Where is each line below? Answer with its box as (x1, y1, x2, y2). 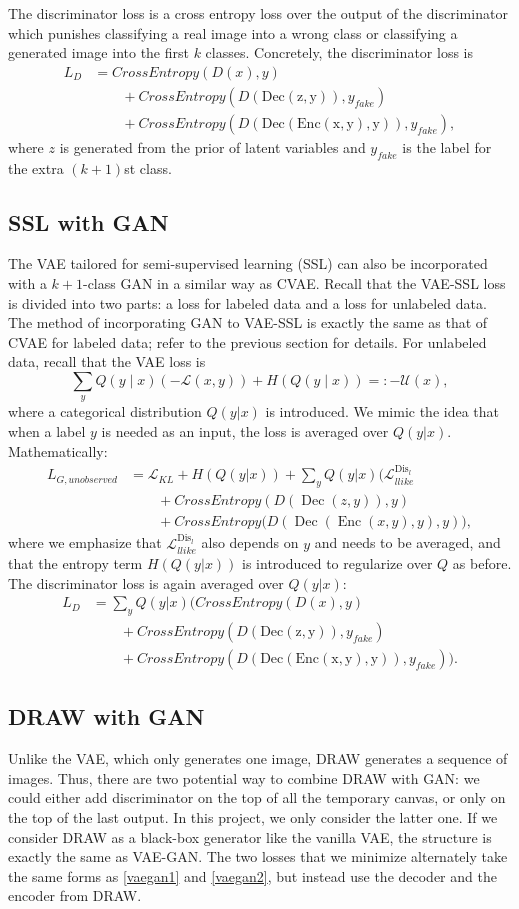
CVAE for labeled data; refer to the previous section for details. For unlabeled (8, 331, 487, 352)
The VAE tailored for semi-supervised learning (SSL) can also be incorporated (8, 253, 488, 274)
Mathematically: (8, 440, 108, 461)
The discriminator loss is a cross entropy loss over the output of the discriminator (8, 3, 508, 23)
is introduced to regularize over (242, 552, 433, 573)
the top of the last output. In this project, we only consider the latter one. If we (8, 807, 498, 828)
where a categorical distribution (8, 401, 202, 422)
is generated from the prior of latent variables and (59, 136, 366, 157)
